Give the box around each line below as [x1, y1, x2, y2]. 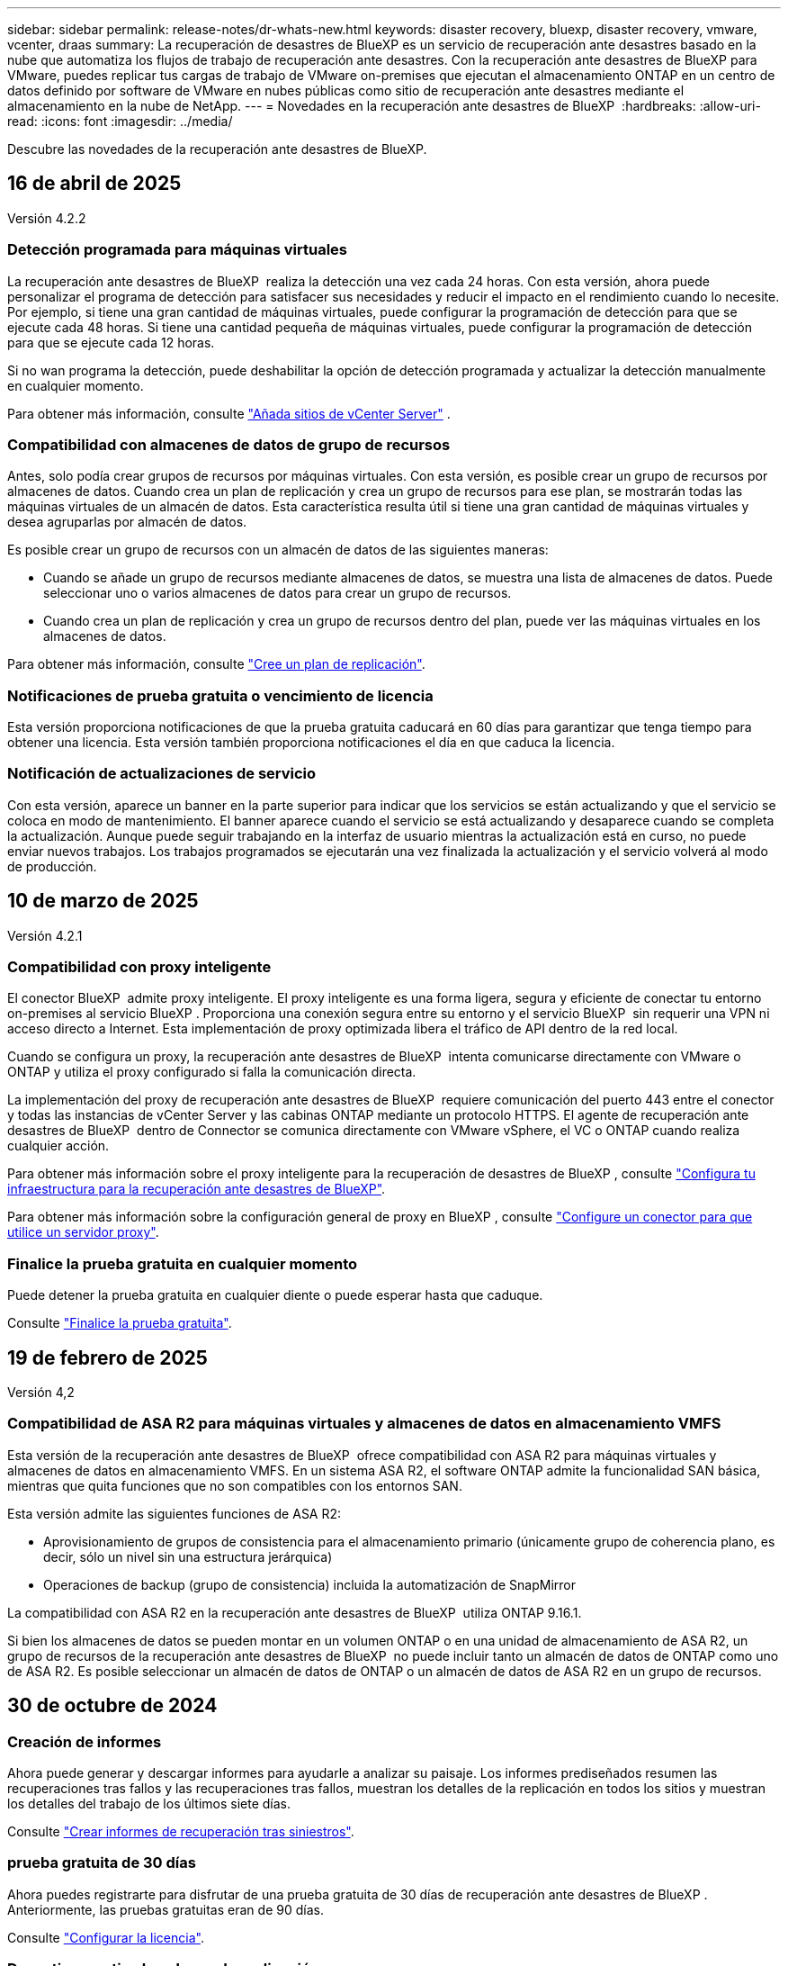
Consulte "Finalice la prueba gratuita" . [7, 1315, 232, 1331]
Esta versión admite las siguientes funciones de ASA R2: [7, 1505, 342, 1521]
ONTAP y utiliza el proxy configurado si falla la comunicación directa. [7, 1064, 416, 1080]
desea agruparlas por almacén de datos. [7, 514, 247, 530]
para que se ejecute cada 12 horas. [7, 334, 215, 350]
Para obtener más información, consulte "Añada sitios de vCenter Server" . [7, 405, 451, 421]
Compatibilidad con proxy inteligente [7, 958, 272, 977]
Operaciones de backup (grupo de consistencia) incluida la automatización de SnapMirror [43, 1576, 577, 1592]
